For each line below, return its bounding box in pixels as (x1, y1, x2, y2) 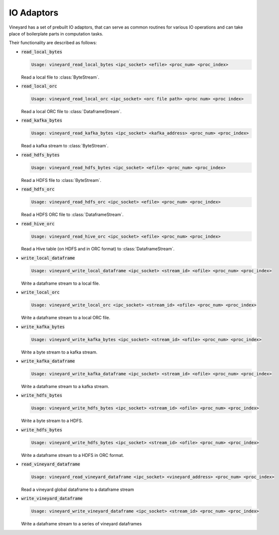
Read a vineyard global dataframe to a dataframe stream (21, 486, 134, 492)
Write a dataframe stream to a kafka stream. (21, 383, 109, 389)
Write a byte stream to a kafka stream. (21, 349, 98, 355)
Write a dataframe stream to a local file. (21, 280, 100, 286)
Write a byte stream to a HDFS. (21, 418, 83, 424)
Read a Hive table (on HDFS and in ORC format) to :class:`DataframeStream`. (21, 246, 175, 252)
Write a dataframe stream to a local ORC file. (21, 315, 111, 321)
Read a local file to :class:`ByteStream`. (21, 74, 99, 80)
